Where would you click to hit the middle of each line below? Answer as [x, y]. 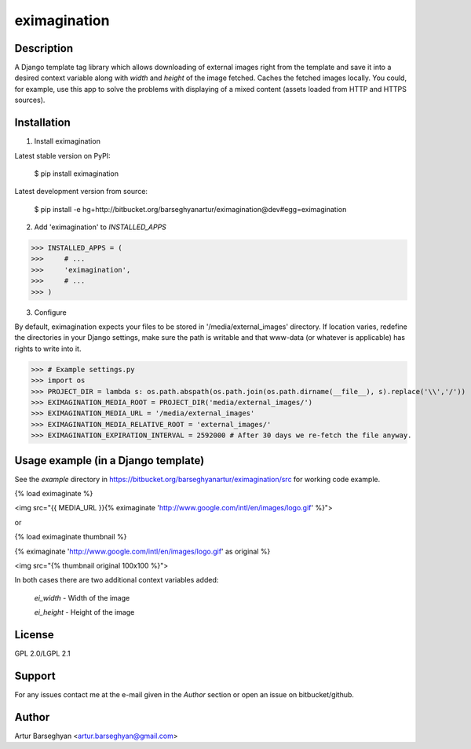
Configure [50, 312]
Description [44, 48]
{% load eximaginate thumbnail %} [71, 537]
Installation [42, 123]
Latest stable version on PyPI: [62, 155]
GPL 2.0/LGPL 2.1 [42, 654]
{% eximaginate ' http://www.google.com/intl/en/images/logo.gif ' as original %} [142, 551]
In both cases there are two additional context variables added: [117, 580]
